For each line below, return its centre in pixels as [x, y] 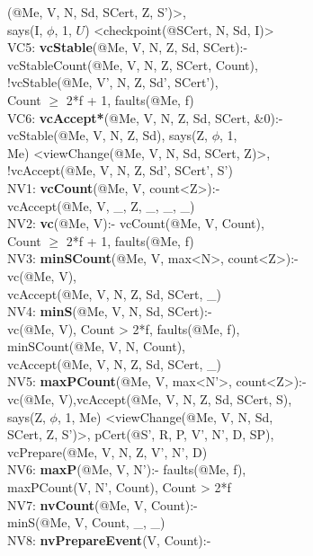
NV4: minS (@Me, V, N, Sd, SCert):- [110, 311]
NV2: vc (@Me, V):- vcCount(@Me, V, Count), [136, 223]
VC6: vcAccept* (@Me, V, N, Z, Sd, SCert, [129, 117]
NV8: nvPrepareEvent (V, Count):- [109, 539]
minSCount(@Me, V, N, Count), [96, 346]
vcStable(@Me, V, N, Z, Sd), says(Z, [107, 135]
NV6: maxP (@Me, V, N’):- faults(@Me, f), [127, 469]
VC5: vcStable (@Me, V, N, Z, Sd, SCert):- [128, 47]
